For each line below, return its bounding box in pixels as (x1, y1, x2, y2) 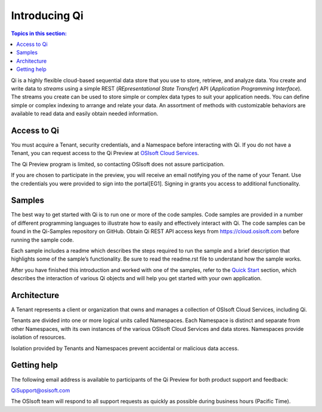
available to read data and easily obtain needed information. (11, 110, 159, 117)
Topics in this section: (11, 30, 67, 37)
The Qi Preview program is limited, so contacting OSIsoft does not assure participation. (11, 160, 225, 168)
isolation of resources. (11, 334, 66, 341)
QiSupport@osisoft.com (11, 386, 70, 394)
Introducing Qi (11, 9, 83, 22)
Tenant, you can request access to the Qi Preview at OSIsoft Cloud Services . (11, 150, 199, 157)
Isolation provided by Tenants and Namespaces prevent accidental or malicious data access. (11, 345, 239, 352)
